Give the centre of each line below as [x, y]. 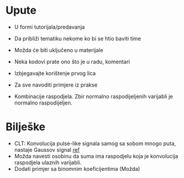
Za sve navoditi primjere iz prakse [56, 85]
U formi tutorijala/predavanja [49, 27]
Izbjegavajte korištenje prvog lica [55, 73]
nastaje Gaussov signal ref [47, 149]
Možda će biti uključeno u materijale [59, 50]
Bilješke [25, 127]
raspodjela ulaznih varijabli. [48, 162]
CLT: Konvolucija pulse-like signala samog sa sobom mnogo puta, [95, 143]
